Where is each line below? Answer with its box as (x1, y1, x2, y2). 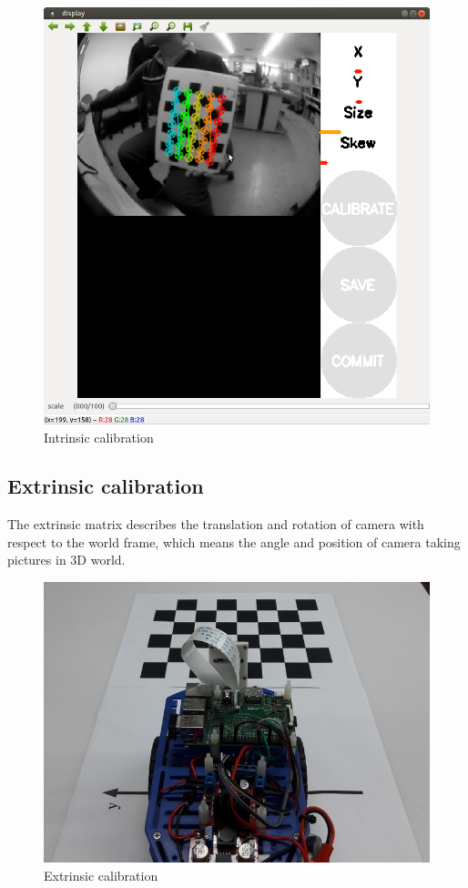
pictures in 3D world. (7, 550, 126, 569)
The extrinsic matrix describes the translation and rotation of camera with (7, 515, 424, 534)
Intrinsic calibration (44, 427, 154, 446)
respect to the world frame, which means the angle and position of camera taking (7, 532, 461, 551)
